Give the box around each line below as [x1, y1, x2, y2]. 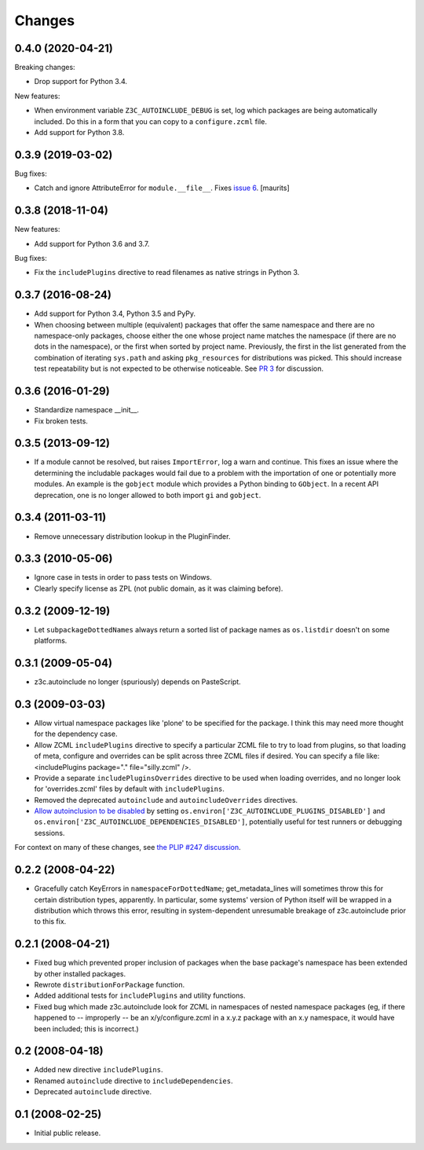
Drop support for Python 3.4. [34, 77, 128, 86]
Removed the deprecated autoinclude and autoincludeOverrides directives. [34, 795, 298, 804]
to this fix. [34, 917, 67, 926]
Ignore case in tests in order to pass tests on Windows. [34, 573, 212, 582]
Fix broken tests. [34, 416, 88, 426]
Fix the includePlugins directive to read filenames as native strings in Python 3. [34, 268, 300, 277]
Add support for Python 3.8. [34, 128, 125, 137]
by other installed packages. [34, 969, 126, 978]
